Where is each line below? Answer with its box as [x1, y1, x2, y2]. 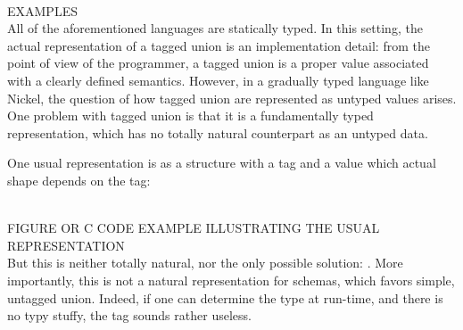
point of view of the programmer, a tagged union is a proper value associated [7, 54, 429, 72]
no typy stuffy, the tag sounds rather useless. [7, 306, 252, 325]
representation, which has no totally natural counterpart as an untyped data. [7, 123, 428, 142]
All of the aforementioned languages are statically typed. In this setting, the [7, 19, 423, 37]
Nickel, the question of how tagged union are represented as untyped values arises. [7, 88, 457, 107]
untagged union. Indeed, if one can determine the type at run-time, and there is [7, 288, 443, 307]
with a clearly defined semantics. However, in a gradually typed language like [7, 70, 429, 89]
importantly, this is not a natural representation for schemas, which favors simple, [7, 270, 455, 289]
